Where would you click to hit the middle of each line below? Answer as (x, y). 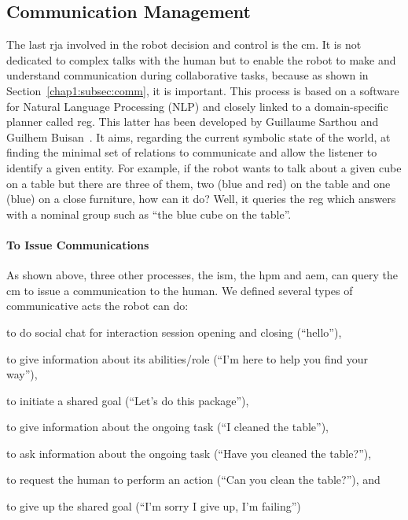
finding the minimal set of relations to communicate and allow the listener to (192, 152)
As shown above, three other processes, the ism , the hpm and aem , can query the (202, 275)
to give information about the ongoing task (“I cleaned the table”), (168, 427)
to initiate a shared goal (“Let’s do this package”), (128, 400)
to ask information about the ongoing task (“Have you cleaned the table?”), (189, 453)
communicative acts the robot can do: (97, 306)
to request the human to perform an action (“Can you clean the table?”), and (193, 479)
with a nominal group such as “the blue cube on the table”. (149, 214)
